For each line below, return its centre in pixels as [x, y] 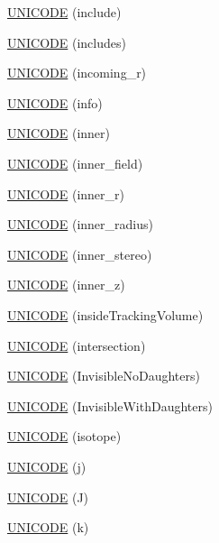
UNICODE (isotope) [64, 436]
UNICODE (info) [55, 102]
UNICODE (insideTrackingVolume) [105, 314]
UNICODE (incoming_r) [77, 73]
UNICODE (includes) [67, 42]
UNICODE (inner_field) [75, 163]
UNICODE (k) [48, 527]
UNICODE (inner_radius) [80, 224]
